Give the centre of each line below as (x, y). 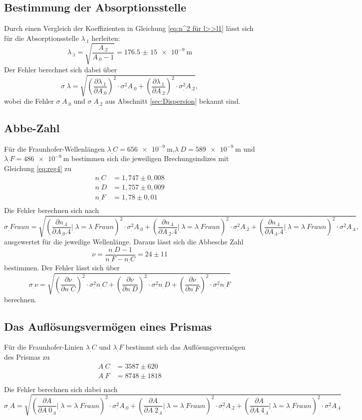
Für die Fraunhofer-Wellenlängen (54, 148)
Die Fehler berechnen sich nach (51, 210)
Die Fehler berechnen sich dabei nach (61, 389)
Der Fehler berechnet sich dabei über (61, 69)
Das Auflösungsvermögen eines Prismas (108, 326)
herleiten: (106, 38)
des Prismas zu (27, 356)
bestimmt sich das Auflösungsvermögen (185, 347)
